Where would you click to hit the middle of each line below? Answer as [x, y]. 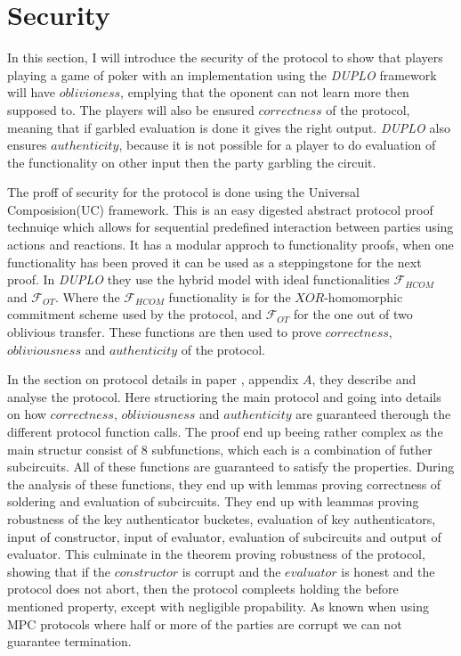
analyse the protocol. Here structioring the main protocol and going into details [224, 396]
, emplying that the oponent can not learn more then [265, 92]
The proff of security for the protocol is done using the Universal [184, 192]
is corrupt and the [231, 571]
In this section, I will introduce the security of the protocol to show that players [225, 57]
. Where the [87, 296]
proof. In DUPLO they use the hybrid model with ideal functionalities [198, 279]
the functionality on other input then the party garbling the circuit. [192, 162]
